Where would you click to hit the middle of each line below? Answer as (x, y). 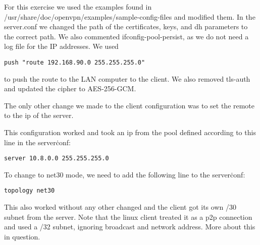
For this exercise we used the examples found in (78, 7)
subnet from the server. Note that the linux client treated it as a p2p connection (128, 217)
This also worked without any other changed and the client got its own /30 (120, 207)
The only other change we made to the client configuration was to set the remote (129, 105)
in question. (22, 236)
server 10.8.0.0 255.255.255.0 (57, 159)
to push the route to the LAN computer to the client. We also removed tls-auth (127, 78)
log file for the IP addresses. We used (61, 46)
